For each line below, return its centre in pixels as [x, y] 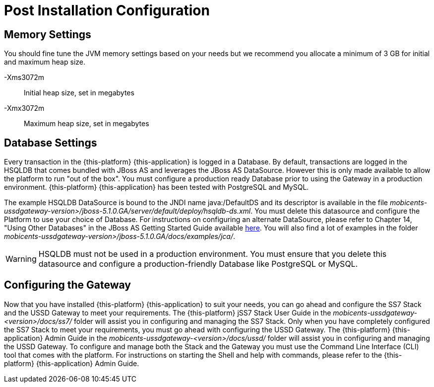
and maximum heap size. [45, 62]
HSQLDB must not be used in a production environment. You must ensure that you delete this [213, 254]
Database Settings [51, 143]
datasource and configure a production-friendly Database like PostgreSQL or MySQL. [198, 264]
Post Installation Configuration [107, 10]
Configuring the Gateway [67, 285]
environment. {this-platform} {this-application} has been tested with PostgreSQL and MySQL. [156, 187]
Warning [21, 259]
